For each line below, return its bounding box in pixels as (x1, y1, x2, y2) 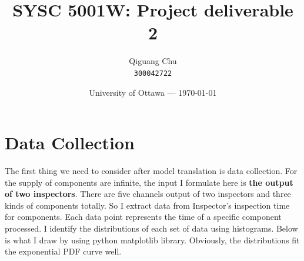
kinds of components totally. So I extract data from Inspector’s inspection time (5, 199, 290, 211)
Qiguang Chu (129, 55, 177, 67)
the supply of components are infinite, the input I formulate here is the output (5, 176, 293, 188)
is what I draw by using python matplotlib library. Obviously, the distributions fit (5, 233, 300, 246)
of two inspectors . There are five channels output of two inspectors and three (5, 188, 291, 200)
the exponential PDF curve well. (5, 245, 122, 257)
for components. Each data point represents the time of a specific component (5, 210, 282, 223)
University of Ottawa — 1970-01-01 (89, 86, 217, 98)
